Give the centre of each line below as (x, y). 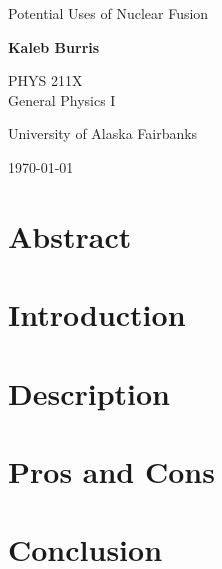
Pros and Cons (111, 470)
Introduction (97, 314)
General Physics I (62, 99)
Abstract (70, 235)
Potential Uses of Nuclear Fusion (108, 13)
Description (89, 392)
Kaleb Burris (54, 46)
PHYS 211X (45, 80)
